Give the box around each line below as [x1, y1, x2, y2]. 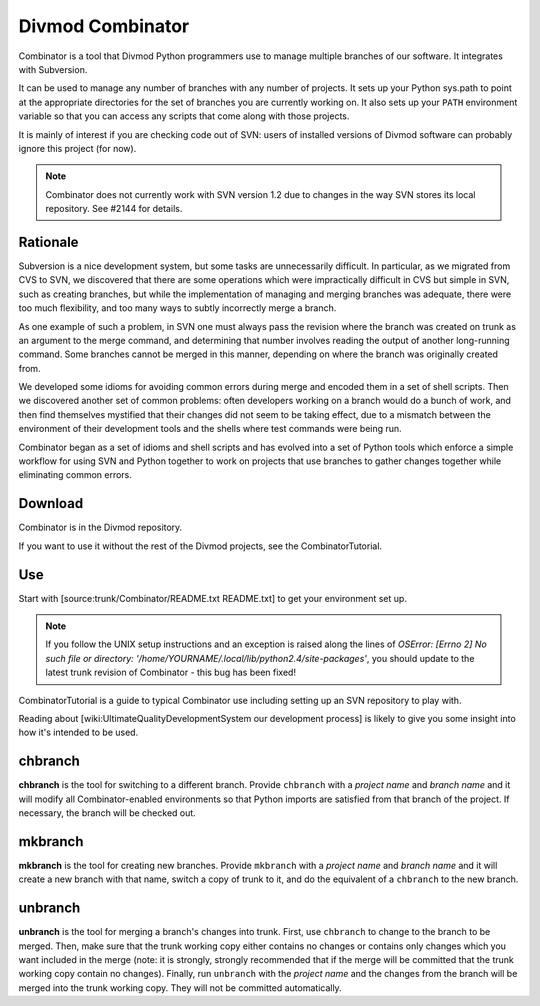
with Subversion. [18, 63, 88, 75]
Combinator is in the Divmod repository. [18, 521, 183, 534]
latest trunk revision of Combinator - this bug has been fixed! [45, 666, 297, 679]
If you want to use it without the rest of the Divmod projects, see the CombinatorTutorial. [18, 540, 383, 552]
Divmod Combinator [18, 15, 190, 37]
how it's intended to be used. [18, 726, 139, 739]
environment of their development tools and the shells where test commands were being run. [18, 423, 402, 435]
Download [18, 495, 84, 512]
